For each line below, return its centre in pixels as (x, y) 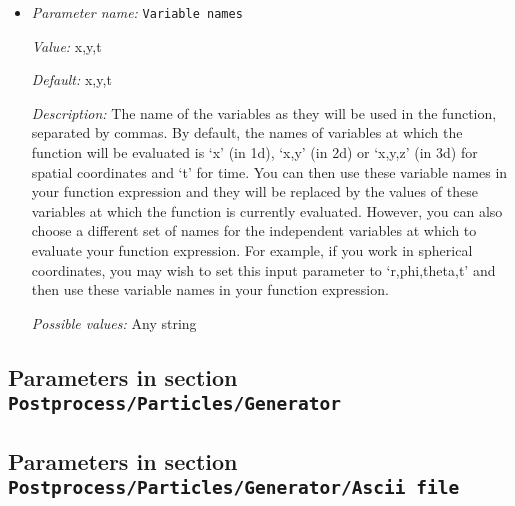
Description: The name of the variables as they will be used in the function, (264, 112)
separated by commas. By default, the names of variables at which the (247, 132)
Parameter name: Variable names (137, 12)
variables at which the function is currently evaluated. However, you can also (267, 210)
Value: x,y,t (66, 45)
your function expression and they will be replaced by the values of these (254, 191)
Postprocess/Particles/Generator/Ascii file (234, 487)
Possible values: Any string (114, 322)
